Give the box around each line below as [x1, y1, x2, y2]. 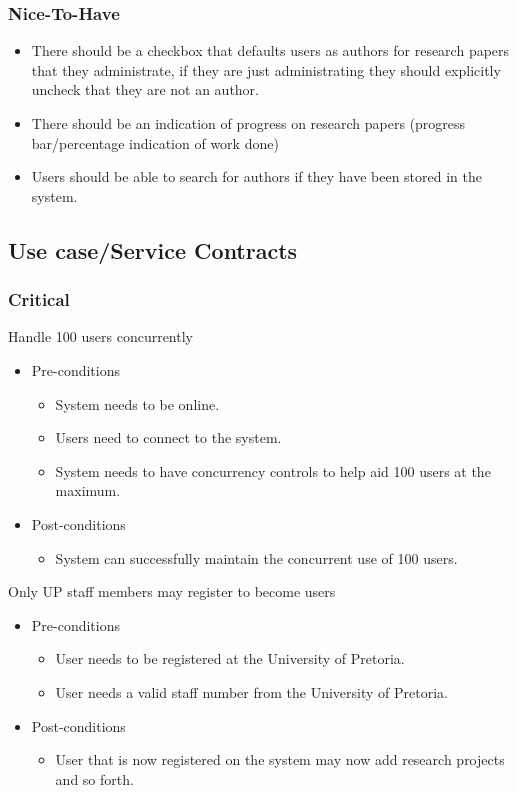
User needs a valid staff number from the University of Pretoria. [55, 681, 448, 702]
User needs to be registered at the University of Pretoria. [55, 648, 405, 669]
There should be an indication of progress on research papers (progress [31, 113, 466, 133]
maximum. [55, 480, 121, 501]
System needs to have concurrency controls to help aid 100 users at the [55, 460, 491, 481]
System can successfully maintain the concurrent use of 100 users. [55, 547, 458, 568]
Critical [8, 287, 70, 312]
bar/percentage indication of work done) [31, 132, 279, 153]
